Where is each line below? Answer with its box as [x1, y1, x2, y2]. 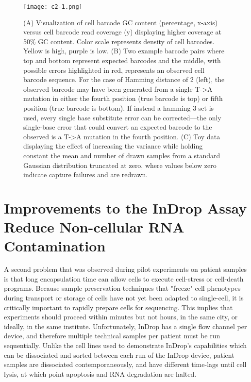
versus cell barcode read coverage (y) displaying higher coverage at [23, 27, 221, 37]
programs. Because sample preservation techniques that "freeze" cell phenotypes [4, 283, 241, 293]
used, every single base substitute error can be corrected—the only [23, 112, 221, 122]
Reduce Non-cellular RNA [4, 217, 184, 237]
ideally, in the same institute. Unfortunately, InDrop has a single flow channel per [4, 321, 247, 331]
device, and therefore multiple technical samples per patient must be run [4, 331, 220, 341]
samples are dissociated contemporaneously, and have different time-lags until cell [4, 359, 247, 369]
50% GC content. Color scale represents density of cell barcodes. [23, 36, 215, 46]
